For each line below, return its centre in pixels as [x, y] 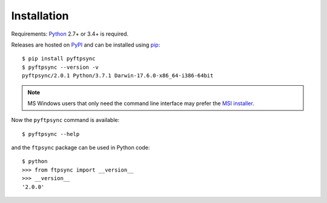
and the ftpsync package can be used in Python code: [81, 147]
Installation [40, 16]
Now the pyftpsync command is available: [65, 120]
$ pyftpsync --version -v [61, 67]
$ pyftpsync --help [51, 134]
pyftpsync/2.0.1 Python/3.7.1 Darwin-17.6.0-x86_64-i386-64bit [118, 76]
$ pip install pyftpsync [59, 59]
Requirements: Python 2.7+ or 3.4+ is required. [70, 34]
